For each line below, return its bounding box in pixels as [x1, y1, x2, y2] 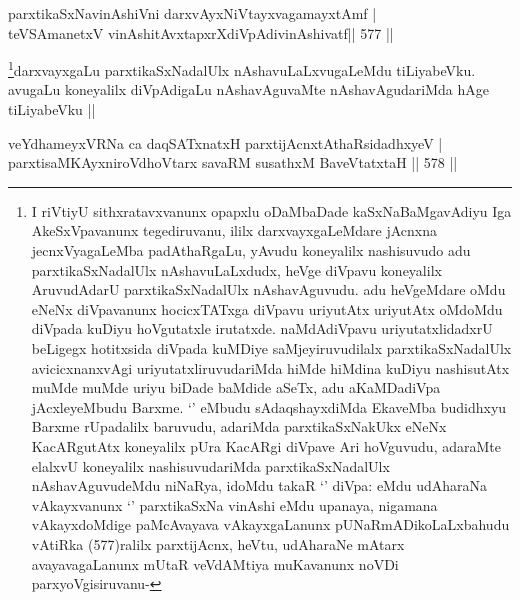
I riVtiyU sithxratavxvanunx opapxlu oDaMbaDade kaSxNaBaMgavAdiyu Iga [31, 200, 512, 221]
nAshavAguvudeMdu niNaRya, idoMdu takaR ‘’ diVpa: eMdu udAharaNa [31, 475, 488, 496]
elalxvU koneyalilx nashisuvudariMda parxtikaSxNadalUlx [31, 455, 390, 476]
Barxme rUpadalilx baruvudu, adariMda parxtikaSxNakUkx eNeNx [31, 416, 447, 437]
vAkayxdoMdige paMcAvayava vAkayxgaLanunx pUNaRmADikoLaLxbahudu [31, 514, 510, 535]
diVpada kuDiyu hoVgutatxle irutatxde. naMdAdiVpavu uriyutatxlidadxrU [31, 318, 493, 339]
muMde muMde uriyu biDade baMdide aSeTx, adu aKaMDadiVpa [31, 377, 441, 398]
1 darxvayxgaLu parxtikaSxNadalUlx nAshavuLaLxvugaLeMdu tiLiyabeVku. [8, 57, 476, 80]
